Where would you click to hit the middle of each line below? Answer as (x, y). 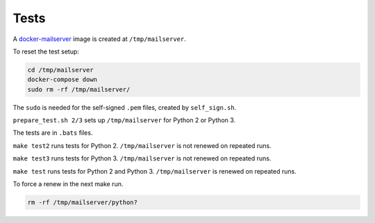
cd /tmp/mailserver (60, 70)
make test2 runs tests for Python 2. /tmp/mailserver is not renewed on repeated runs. (142, 145)
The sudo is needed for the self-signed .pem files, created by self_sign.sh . (125, 107)
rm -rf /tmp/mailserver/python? (83, 203)
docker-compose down (62, 80)
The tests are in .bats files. (53, 133)
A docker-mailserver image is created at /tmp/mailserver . (100, 39)
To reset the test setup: (46, 51)
